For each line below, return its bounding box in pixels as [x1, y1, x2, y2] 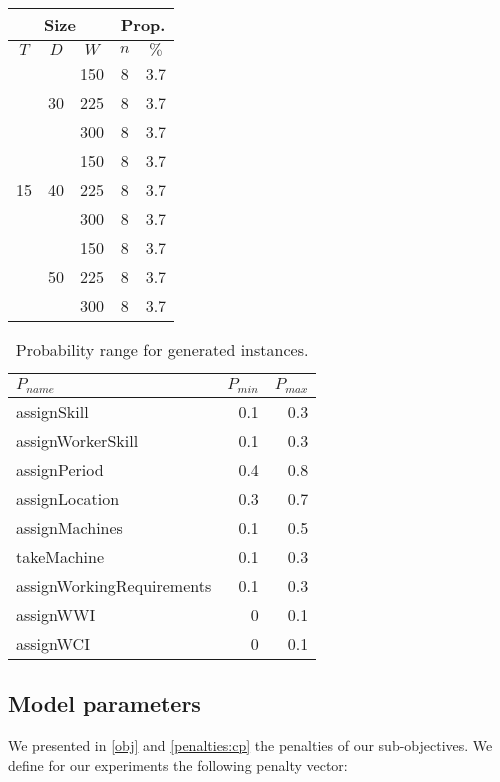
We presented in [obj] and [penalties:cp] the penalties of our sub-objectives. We [8, 735, 493, 756]
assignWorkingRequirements [16, 573, 212, 597]
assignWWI [16, 602, 96, 626]
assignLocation [16, 486, 120, 510]
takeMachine [16, 544, 105, 568]
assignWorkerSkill [16, 428, 139, 452]
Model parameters [8, 688, 201, 719]
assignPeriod [16, 457, 104, 481]
